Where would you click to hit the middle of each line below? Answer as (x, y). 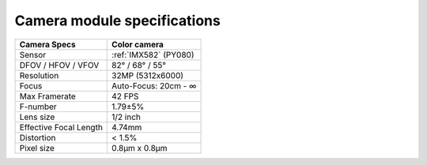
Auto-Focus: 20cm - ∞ (154, 85)
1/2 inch (127, 117)
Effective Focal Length (61, 127)
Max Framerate (48, 96)
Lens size (37, 117)
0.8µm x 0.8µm (140, 148)
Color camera (138, 44)
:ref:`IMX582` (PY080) (153, 54)
